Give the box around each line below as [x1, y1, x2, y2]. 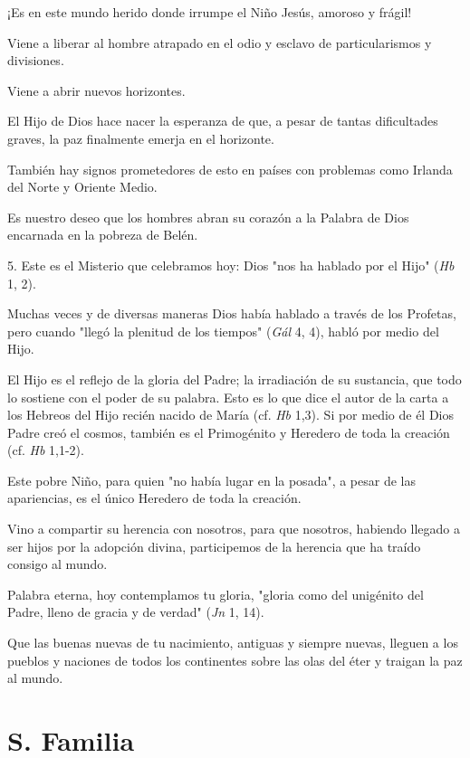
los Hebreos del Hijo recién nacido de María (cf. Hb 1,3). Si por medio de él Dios [7, 405, 455, 424]
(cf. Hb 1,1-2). [7, 441, 84, 460]
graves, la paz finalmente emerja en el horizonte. [7, 128, 274, 147]
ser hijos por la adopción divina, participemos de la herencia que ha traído [7, 536, 421, 555]
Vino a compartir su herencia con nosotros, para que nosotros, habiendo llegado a [7, 519, 460, 538]
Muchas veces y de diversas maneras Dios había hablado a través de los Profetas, [7, 304, 456, 323]
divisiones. [7, 51, 64, 70]
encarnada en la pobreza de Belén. [7, 225, 198, 244]
